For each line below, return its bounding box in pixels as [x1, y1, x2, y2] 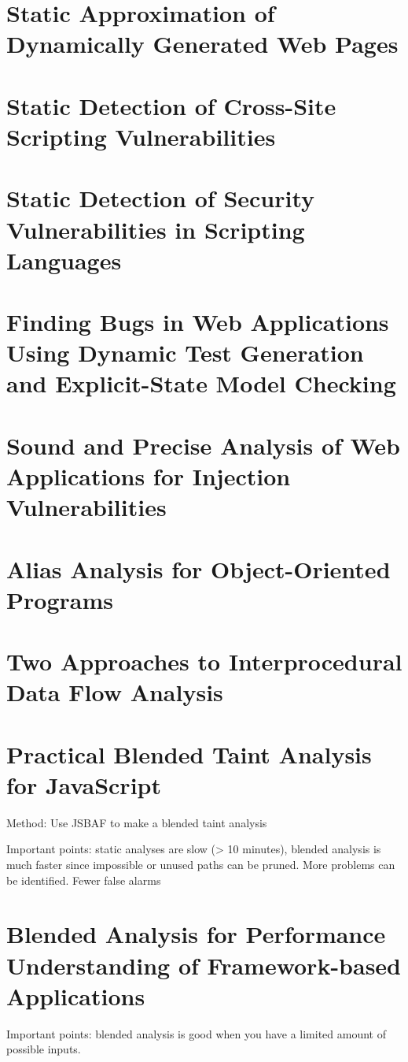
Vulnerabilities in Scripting [6, 213, 305, 245]
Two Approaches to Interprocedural [6, 645, 402, 678]
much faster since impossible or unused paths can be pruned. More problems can [6, 856, 395, 872]
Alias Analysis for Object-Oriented [6, 552, 391, 585]
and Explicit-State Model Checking [6, 367, 396, 399]
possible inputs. [6, 1041, 81, 1057]
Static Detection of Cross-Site [6, 89, 336, 121]
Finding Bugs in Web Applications [6, 306, 389, 338]
